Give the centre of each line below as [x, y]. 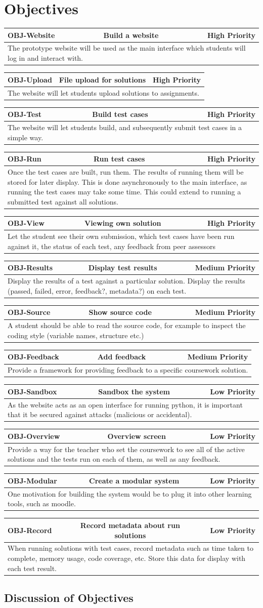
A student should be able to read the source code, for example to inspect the [127, 325]
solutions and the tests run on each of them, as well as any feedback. [114, 459]
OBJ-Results [30, 268]
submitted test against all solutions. [63, 201]
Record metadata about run [130, 525]
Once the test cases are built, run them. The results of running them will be [126, 171]
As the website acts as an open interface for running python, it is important [125, 404]
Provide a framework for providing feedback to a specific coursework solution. [128, 370]
